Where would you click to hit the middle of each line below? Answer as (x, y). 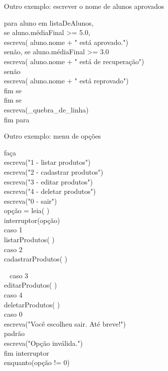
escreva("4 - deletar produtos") (50, 191)
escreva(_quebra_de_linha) (46, 109)
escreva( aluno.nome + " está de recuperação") (74, 61)
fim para (17, 119)
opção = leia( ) (27, 210)
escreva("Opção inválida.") (43, 343)
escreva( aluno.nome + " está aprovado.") (66, 42)
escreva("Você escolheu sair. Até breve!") (65, 323)
